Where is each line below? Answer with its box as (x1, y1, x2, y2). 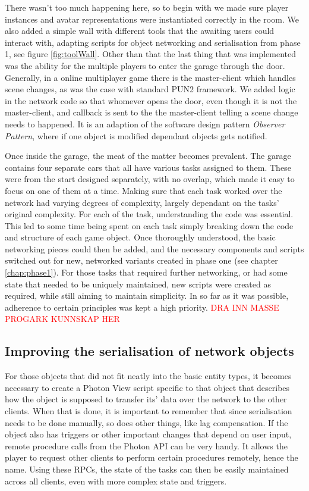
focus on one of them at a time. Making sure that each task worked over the (5, 184, 282, 196)
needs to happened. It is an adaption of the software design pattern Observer (5, 117, 285, 130)
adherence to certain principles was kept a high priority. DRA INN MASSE (5, 301, 279, 313)
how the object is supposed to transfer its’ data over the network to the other (5, 393, 287, 405)
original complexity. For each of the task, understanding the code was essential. (5, 208, 294, 220)
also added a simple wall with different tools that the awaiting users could (5, 24, 275, 37)
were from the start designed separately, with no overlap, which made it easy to (5, 173, 295, 185)
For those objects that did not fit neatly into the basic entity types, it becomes (5, 370, 292, 382)
